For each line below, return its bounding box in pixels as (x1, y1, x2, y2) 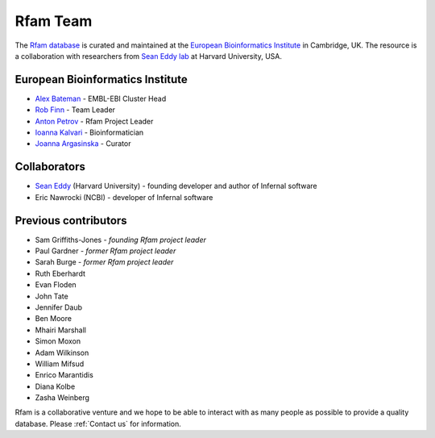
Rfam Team (14, 12, 93, 30)
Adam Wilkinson (35, 348, 89, 357)
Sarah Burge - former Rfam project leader (35, 257, 174, 267)
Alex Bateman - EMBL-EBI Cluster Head (35, 94, 167, 103)
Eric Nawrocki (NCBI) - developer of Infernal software (35, 192, 213, 202)
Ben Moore (35, 314, 72, 323)
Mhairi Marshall (35, 325, 87, 335)
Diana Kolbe (35, 382, 76, 391)
